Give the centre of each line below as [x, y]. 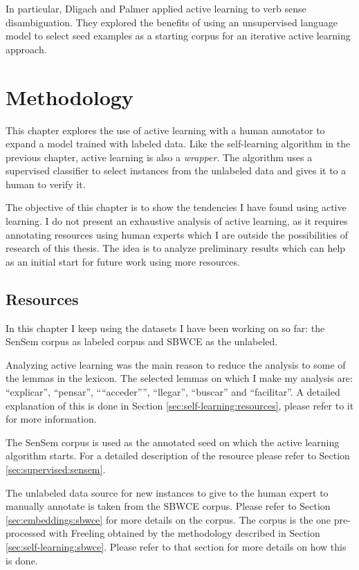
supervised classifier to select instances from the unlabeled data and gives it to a [176, 171]
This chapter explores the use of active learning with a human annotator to [165, 130]
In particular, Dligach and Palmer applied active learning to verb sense [156, 8]
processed [26, 533]
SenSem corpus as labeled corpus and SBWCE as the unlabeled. [142, 341]
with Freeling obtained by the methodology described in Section [184, 533]
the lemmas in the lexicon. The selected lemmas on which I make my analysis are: [179, 378]
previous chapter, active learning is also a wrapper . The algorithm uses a [159, 157]
